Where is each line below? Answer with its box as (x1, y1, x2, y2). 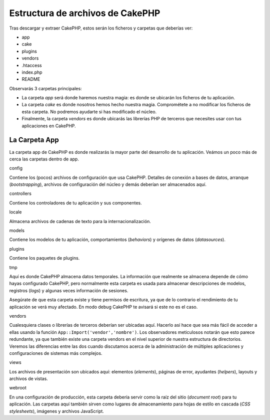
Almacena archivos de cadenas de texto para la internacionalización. (9, 218, 151, 224)
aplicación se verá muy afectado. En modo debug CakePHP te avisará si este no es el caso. (9, 304, 198, 310)
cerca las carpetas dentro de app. (9, 156, 79, 162)
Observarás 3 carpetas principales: (9, 85, 82, 91)
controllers (9, 190, 32, 196)
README (21, 76, 40, 82)
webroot (9, 385, 27, 391)
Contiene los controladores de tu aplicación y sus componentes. (9, 199, 142, 205)
